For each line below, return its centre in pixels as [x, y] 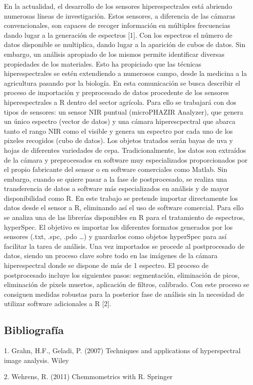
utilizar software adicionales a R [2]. [58, 303]
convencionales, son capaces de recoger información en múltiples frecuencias [117, 25]
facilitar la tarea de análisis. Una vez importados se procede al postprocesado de [124, 246]
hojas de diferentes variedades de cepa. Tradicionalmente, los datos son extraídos [125, 150]
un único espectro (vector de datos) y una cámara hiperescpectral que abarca [120, 121]
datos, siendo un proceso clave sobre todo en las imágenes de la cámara [111, 255]
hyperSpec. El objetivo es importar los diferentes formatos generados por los [118, 227]
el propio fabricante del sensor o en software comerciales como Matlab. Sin [116, 169]
